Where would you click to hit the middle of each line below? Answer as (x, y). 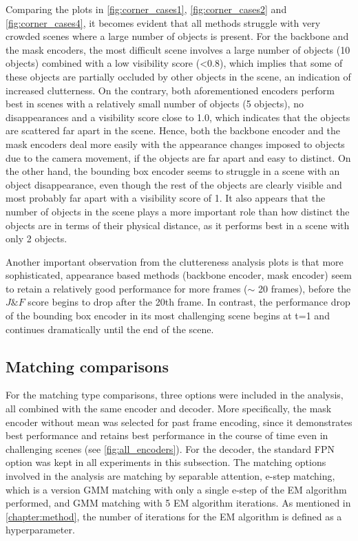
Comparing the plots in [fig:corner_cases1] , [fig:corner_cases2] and (146, 9)
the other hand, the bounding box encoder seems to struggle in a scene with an (173, 171)
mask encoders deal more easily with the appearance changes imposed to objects (175, 144)
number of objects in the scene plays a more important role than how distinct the (178, 211)
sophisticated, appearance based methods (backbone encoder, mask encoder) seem (179, 275)
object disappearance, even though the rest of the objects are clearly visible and (174, 184)
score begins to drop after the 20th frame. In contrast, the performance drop (189, 302)
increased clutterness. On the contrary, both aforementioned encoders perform (170, 90)
